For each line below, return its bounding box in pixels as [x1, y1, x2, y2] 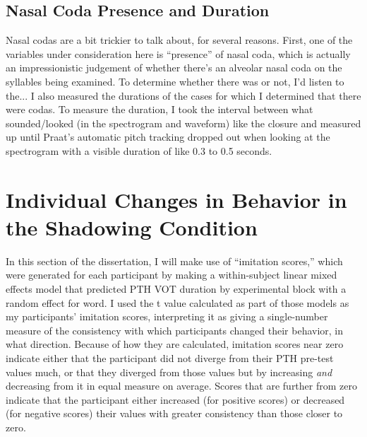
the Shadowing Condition [6, 212, 258, 241]
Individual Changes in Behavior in [6, 185, 347, 214]
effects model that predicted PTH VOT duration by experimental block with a [6, 281, 347, 296]
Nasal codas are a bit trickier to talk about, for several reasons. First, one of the [6, 33, 353, 47]
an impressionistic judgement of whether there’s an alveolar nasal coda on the [6, 60, 342, 75]
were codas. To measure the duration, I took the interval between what [6, 102, 313, 117]
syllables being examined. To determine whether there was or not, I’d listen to [6, 74, 344, 88]
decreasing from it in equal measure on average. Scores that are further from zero [6, 378, 357, 393]
